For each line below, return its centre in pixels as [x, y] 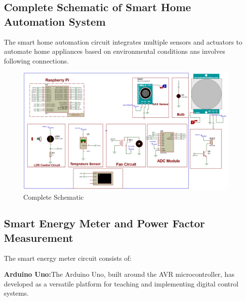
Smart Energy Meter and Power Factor [105, 223]
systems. [16, 293]
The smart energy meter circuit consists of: [68, 258]
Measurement [39, 237]
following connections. [36, 60]
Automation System [55, 21]
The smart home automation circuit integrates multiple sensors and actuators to [123, 41]
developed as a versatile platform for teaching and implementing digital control [121, 283]
